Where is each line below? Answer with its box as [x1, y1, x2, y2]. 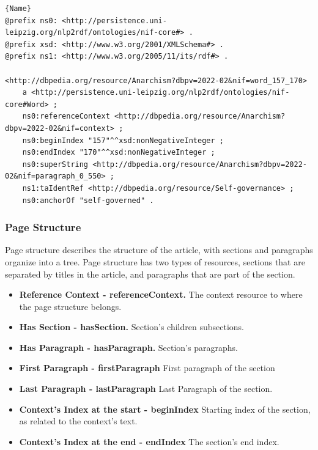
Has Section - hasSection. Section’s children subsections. [19, 320, 244, 333]
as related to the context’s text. [19, 415, 138, 427]
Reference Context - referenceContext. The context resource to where [19, 288, 303, 301]
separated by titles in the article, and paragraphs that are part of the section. [5, 267, 295, 280]
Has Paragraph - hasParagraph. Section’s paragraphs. [19, 341, 238, 353]
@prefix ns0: [5, 16, 57, 25]
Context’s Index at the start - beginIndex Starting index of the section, [19, 402, 311, 415]
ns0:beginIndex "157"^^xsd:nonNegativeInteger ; [22, 136, 224, 145]
